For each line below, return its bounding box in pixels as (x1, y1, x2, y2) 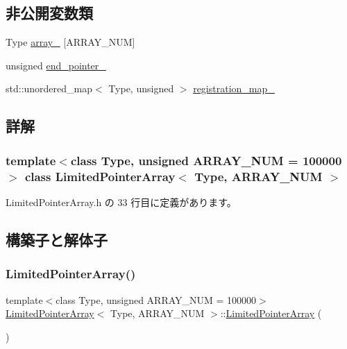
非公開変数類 (6, 2, 93, 24)
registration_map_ (193, 81, 275, 96)
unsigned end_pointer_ (6, 58, 106, 72)
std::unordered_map (6, 81, 93, 96)
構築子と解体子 (6, 228, 108, 250)
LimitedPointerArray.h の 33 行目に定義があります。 (6, 194, 237, 209)
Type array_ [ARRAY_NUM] (6, 35, 135, 49)
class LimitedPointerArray (24, 167, 176, 185)
